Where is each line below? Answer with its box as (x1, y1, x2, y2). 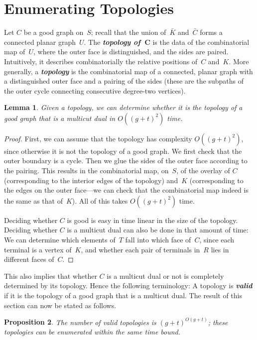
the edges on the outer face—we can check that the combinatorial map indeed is (4, 185, 249, 195)
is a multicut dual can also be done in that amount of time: (67, 225, 249, 235)
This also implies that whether (4, 270, 97, 281)
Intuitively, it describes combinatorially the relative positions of (4, 56, 198, 66)
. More (229, 56, 249, 66)
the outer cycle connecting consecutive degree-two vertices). (4, 85, 186, 96)
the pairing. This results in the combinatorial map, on (4, 165, 169, 176)
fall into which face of (125, 234, 191, 245)
